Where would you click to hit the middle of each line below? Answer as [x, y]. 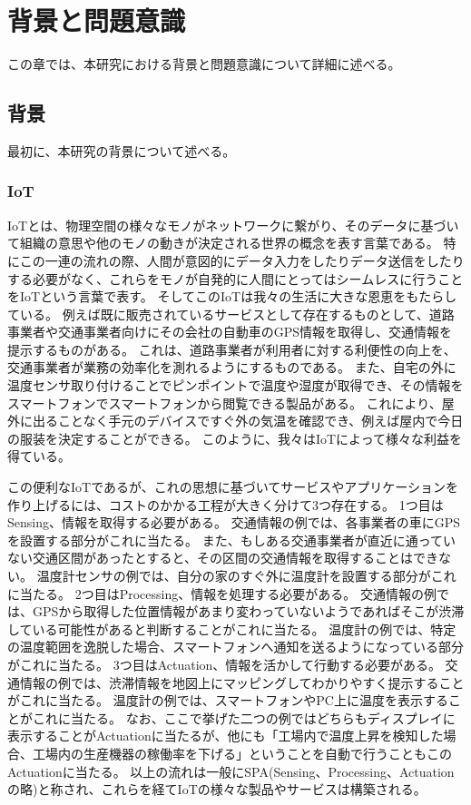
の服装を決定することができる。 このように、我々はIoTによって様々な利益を [235, 438]
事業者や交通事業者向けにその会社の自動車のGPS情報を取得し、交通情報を [230, 332]
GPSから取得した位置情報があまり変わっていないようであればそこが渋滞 [248, 611]
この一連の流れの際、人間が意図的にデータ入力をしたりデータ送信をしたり [242, 260]
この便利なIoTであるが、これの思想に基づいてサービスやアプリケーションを [233, 487]
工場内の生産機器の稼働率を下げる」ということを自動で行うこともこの [242, 753]
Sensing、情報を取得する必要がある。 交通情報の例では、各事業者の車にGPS [234, 522]
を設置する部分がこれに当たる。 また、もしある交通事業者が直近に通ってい [231, 540]
